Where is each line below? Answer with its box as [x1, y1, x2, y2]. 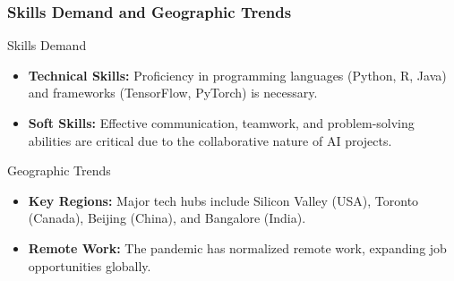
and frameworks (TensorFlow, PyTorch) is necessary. [28, 83, 318, 102]
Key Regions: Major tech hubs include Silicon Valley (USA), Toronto [28, 191, 419, 209]
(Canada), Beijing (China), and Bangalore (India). [28, 209, 306, 227]
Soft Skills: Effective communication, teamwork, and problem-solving [28, 114, 415, 132]
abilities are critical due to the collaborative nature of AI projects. [28, 131, 392, 149]
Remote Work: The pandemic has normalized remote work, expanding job [28, 238, 447, 257]
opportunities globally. [28, 256, 151, 275]
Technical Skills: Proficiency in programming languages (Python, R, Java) [28, 65, 447, 84]
